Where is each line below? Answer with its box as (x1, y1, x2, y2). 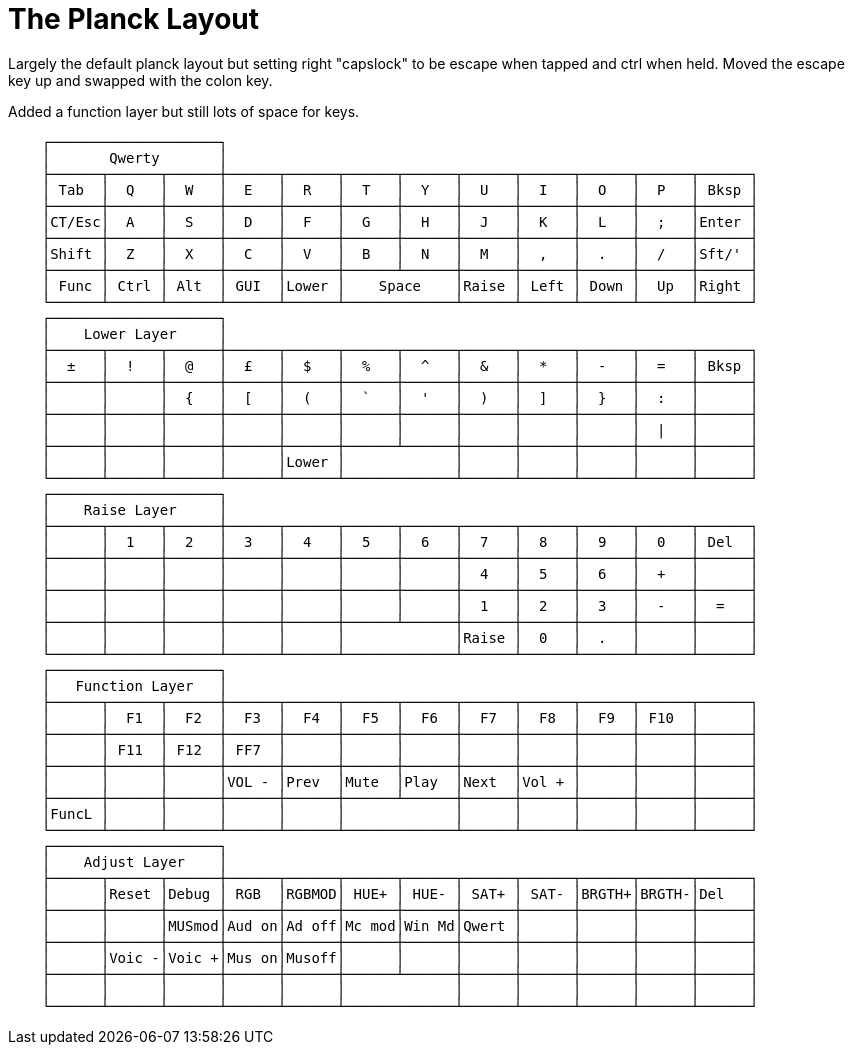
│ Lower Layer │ (41, 325, 228, 342)
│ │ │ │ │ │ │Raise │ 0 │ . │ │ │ (41, 629, 759, 646)
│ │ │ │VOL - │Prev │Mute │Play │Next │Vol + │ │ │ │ (41, 773, 759, 790)
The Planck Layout (8, 2, 260, 36)
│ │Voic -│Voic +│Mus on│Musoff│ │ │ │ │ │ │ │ (41, 949, 759, 966)
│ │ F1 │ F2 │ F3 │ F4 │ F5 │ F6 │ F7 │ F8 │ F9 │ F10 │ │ (41, 709, 759, 726)
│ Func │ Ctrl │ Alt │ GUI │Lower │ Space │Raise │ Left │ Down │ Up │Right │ (41, 277, 759, 294)
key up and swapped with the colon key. (8, 71, 273, 89)
